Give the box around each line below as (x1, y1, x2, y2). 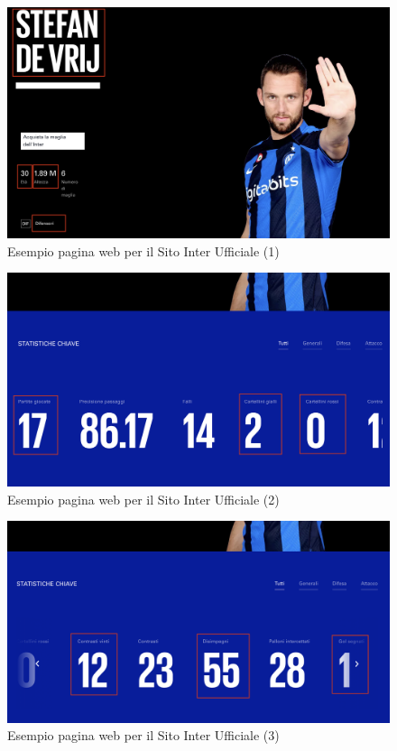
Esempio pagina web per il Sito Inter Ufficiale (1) (7, 241, 280, 260)
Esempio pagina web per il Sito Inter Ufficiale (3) (7, 726, 280, 745)
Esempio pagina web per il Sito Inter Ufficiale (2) (7, 489, 280, 508)
